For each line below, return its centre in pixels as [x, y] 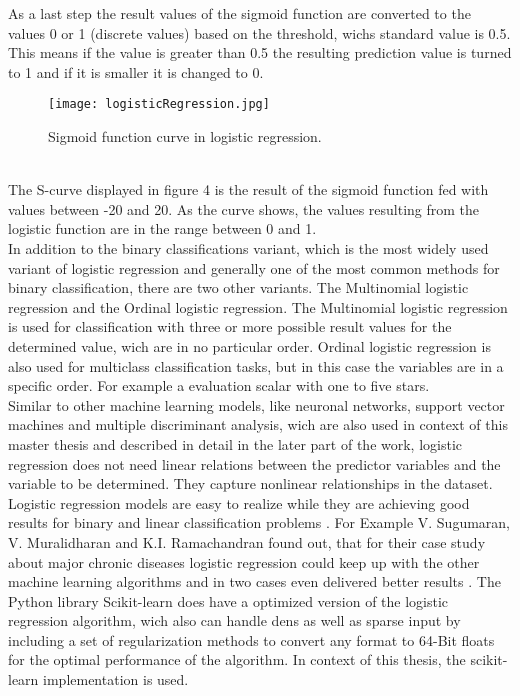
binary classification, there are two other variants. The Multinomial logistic [238, 287]
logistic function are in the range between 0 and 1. [162, 228]
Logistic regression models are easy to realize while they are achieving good [239, 502]
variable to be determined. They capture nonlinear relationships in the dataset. [250, 483]
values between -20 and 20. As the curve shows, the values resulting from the [244, 208]
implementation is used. [116, 679]
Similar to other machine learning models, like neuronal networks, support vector [256, 404]
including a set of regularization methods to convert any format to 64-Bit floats [251, 639]
